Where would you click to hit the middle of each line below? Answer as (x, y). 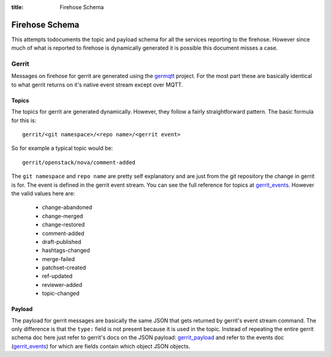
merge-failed (58, 259)
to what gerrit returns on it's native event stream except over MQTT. (97, 84)
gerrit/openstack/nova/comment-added (79, 162)
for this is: (24, 120)
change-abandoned (67, 207)
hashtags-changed (66, 250)
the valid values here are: (43, 193)
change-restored (63, 225)
